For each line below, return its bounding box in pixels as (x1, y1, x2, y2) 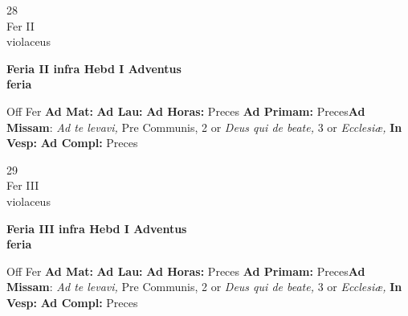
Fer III (6, 177, 39, 194)
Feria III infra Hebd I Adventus (6, 220, 187, 236)
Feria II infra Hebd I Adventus (6, 60, 182, 76)
